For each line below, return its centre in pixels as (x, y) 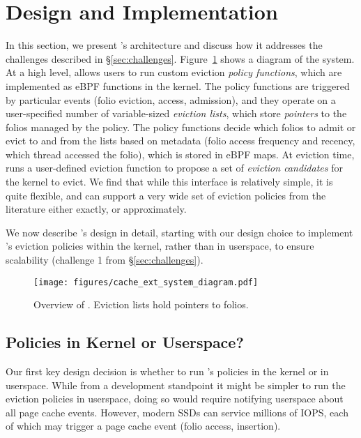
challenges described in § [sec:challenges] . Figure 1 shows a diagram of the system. (180, 58)
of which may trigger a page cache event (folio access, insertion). (143, 426)
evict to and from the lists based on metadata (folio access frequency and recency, (180, 141)
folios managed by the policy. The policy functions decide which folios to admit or (181, 127)
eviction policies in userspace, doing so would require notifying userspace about (175, 399)
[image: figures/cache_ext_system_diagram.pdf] (146, 282)
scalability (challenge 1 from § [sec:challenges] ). (105, 260)
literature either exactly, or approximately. (96, 209)
